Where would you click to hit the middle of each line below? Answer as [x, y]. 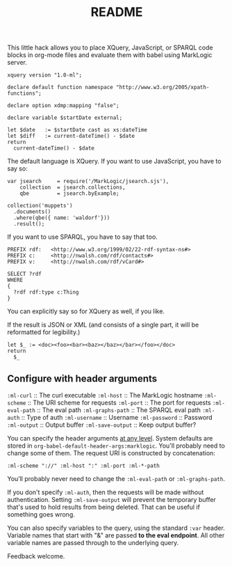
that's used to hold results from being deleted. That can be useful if [103, 507]
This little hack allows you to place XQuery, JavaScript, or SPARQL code [110, 48]
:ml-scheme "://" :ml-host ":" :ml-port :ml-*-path [83, 466]
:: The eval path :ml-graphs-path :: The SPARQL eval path [119, 410]
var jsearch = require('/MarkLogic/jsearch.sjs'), [88, 182]
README [117, 12]
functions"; [24, 94]
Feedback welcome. [36, 556]
